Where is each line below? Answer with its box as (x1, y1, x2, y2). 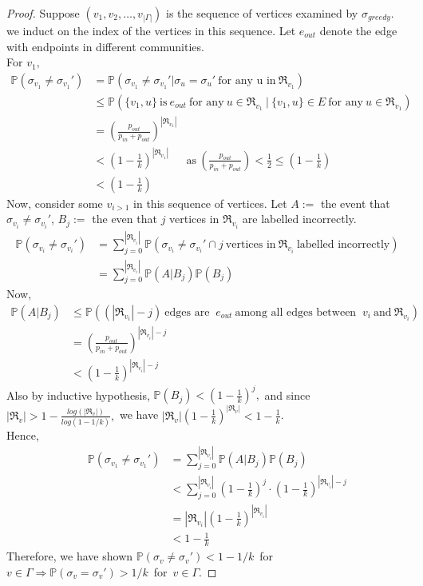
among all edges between (235, 306, 357, 318)
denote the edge (319, 22, 397, 38)
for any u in (218, 74, 276, 86)
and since (264, 386, 310, 403)
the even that (92, 210, 157, 227)
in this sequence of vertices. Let (133, 194, 287, 211)
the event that (321, 194, 390, 211)
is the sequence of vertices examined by (166, 5, 358, 21)
